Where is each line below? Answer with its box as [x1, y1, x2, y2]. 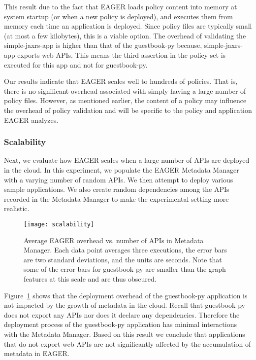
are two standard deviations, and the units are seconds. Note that [24, 254, 222, 264]
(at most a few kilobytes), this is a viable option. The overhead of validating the [4, 30, 246, 40]
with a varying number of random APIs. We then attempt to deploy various [4, 174, 233, 184]
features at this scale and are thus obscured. [24, 273, 157, 284]
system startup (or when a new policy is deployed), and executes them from [4, 11, 233, 21]
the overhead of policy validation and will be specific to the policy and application [4, 105, 252, 115]
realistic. [4, 203, 30, 214]
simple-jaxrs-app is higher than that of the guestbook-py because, [4, 40, 202, 50]
